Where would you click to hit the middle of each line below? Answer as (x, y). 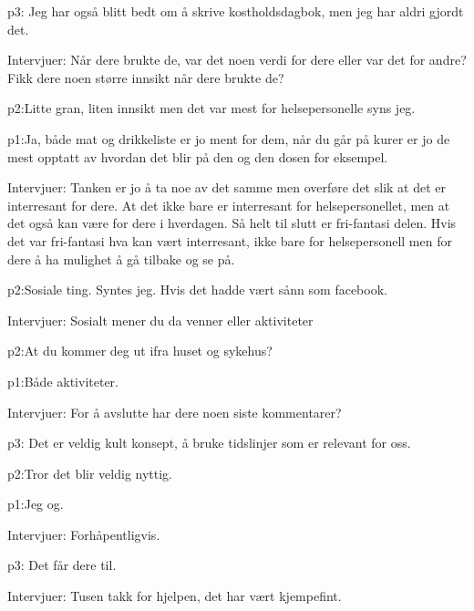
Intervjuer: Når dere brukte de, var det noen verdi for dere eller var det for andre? (237, 60)
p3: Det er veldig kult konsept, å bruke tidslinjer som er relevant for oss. (209, 443)
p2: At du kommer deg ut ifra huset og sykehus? (140, 351)
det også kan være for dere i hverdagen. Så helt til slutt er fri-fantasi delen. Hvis (232, 223)
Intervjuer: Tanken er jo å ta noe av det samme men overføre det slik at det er (227, 187)
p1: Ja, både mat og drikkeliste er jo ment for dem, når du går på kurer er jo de (229, 138)
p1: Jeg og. (36, 504)
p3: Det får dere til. (62, 565)
